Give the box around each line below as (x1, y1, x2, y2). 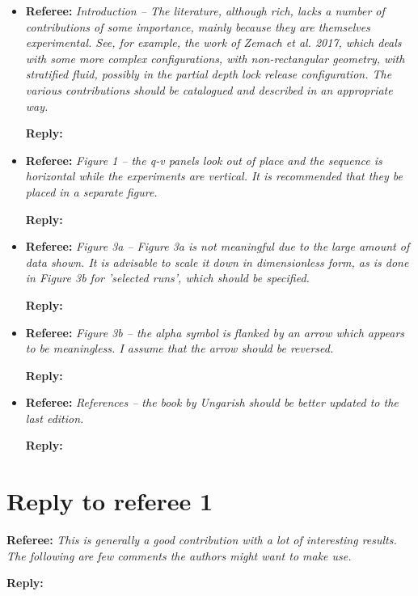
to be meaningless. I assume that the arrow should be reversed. (25, 340, 334, 357)
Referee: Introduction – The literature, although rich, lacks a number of (25, 2, 385, 19)
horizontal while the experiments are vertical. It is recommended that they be (25, 167, 403, 184)
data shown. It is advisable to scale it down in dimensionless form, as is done (25, 253, 409, 270)
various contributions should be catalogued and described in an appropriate (25, 81, 393, 98)
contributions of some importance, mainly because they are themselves (25, 18, 370, 35)
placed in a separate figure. (25, 183, 158, 200)
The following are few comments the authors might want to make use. (6, 547, 352, 564)
